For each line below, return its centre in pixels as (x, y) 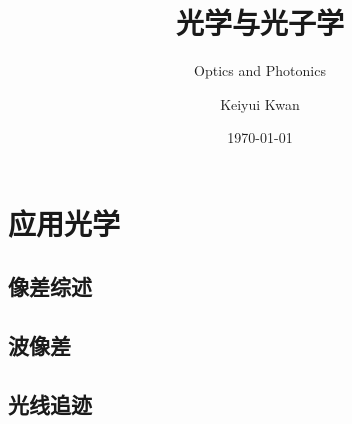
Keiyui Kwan (260, 103)
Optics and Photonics (260, 70)
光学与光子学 (259, 22)
